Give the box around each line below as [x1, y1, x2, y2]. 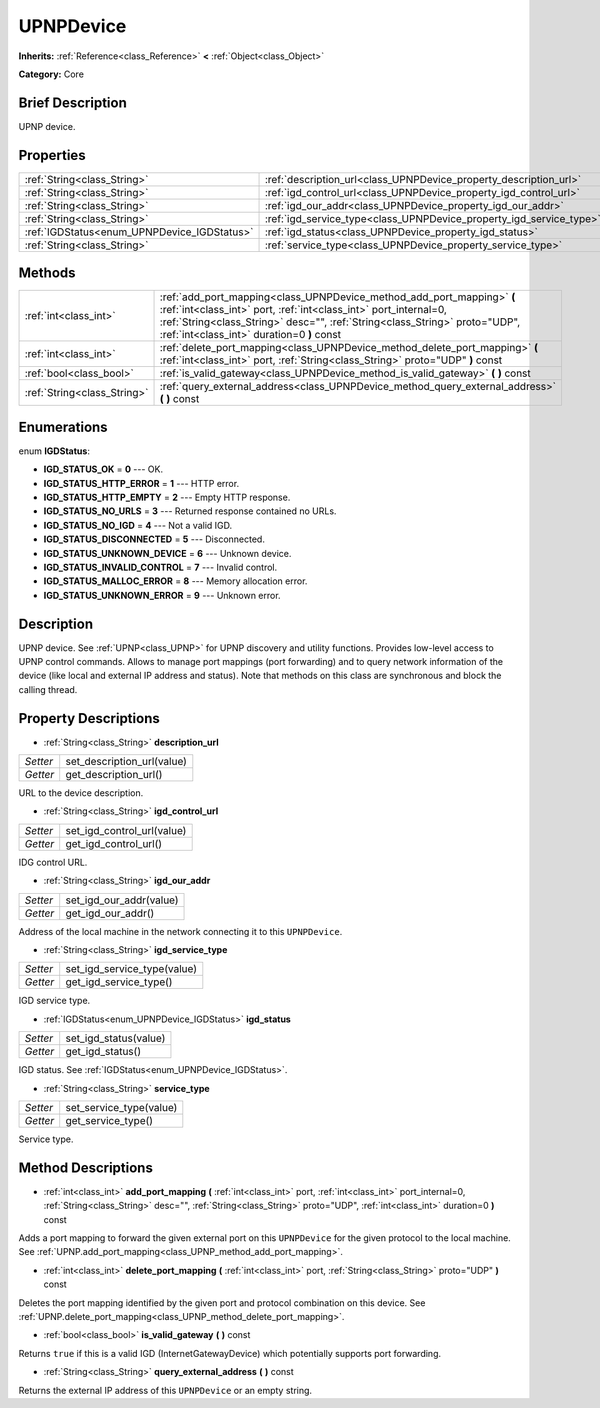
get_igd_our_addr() [65, 906, 155, 920]
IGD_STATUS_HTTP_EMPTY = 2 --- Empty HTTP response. [43, 491, 291, 503]
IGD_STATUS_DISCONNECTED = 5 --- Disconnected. [43, 533, 265, 545]
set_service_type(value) [65, 1100, 178, 1114]
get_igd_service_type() [65, 975, 173, 989]
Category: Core [18, 68, 85, 80]
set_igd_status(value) [65, 1031, 166, 1045]
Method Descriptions [18, 1159, 154, 1176]
